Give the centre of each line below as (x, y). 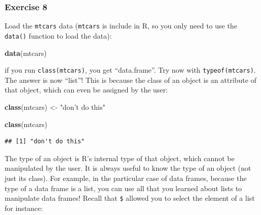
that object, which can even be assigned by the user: (86, 90)
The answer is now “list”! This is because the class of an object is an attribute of (130, 80)
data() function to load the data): (58, 35)
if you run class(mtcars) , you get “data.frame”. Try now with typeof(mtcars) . (130, 70)
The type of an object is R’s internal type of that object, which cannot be (120, 158)
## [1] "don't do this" (45, 142)
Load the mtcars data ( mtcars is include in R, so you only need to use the (121, 26)
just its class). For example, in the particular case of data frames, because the (126, 178)
